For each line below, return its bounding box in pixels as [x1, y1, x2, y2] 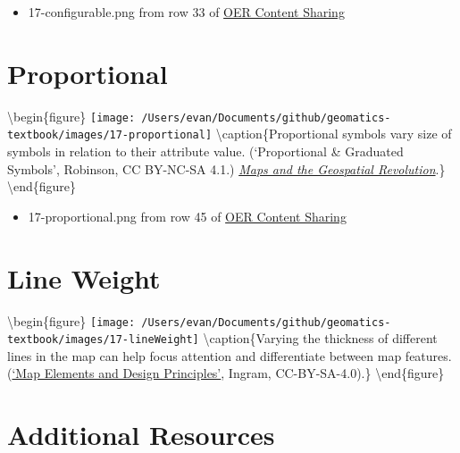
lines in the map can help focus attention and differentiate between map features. [7, 346, 452, 365]
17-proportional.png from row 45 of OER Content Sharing [28, 206, 347, 225]
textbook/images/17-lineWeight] [7, 333, 199, 347]
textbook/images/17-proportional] [7, 129, 213, 142]
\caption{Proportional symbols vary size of [215, 124, 452, 143]
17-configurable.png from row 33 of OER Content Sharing [28, 3, 345, 21]
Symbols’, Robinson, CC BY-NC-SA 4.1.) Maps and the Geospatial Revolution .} [7, 159, 446, 178]
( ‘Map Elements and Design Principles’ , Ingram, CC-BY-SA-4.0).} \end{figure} [7, 364, 445, 382]
